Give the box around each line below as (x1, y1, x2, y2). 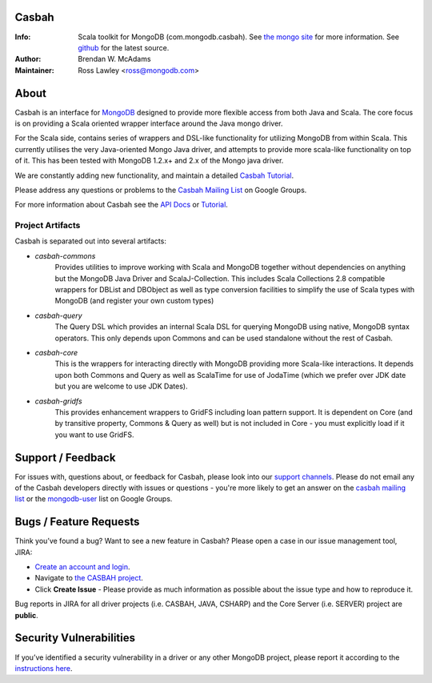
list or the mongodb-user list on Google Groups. (14, 494, 173, 504)
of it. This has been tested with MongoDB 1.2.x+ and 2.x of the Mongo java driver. (14, 156, 284, 166)
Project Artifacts (14, 220, 81, 231)
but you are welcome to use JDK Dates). (54, 381, 188, 392)
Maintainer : (14, 65, 55, 75)
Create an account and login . (34, 562, 131, 572)
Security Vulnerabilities (14, 631, 136, 645)
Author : (14, 54, 42, 64)
